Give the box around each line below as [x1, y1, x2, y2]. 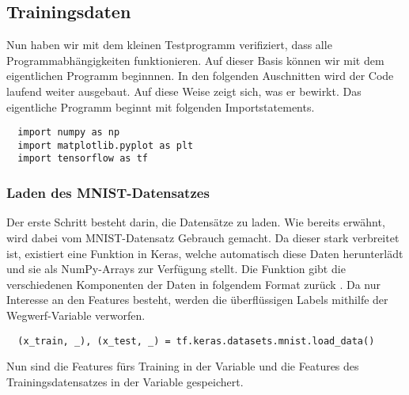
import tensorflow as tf [17, 153, 148, 165]
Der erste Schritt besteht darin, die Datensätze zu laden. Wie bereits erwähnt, [6, 214, 385, 230]
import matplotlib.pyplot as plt [17, 139, 194, 151]
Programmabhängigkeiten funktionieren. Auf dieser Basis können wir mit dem [6, 51, 384, 68]
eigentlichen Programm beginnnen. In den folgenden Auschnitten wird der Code [6, 67, 394, 84]
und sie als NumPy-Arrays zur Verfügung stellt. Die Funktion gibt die [6, 260, 346, 277]
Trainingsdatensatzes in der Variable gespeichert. [6, 373, 244, 389]
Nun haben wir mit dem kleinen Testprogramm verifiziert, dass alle [6, 36, 332, 53]
